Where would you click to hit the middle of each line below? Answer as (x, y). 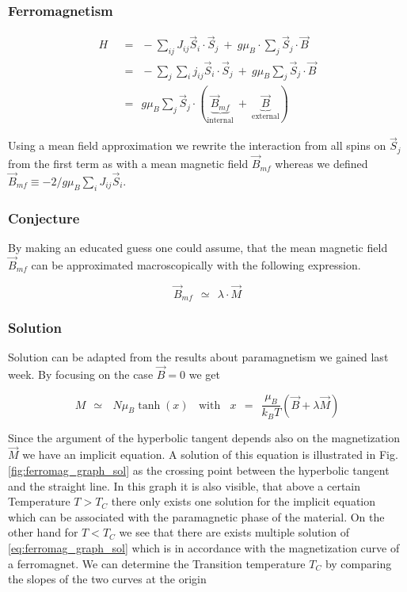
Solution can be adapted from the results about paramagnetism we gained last (198, 357)
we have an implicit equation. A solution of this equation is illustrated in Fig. (210, 455)
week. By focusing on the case (81, 374)
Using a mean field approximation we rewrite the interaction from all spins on (197, 145)
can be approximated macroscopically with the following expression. (196, 264)
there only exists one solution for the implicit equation (243, 501)
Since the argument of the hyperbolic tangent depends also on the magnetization (204, 437)
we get (204, 374)
